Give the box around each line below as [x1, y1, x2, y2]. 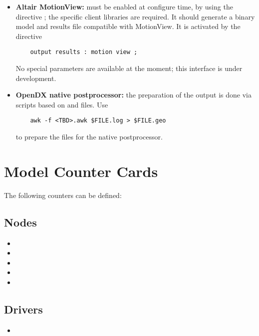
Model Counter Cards [4, 160, 158, 181]
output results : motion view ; [30, 48, 138, 56]
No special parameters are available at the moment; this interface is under [15, 63, 243, 73]
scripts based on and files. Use [15, 99, 108, 109]
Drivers [4, 301, 43, 316]
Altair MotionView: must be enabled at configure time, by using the [15, 1, 233, 11]
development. [15, 72, 56, 83]
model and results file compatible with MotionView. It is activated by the [15, 21, 241, 31]
